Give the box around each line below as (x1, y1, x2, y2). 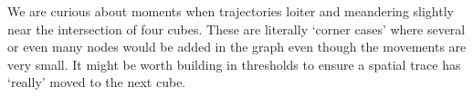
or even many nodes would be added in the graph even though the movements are (7, 37, 467, 56)
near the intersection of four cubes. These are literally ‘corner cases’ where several (7, 19, 466, 38)
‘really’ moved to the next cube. (7, 73, 186, 92)
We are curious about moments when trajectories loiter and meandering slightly (7, 2, 454, 20)
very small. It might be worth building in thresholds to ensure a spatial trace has (7, 54, 461, 73)
